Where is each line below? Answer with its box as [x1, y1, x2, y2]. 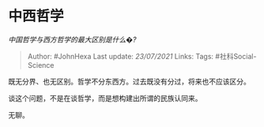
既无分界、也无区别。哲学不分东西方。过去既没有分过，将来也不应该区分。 [8, 77, 251, 86]
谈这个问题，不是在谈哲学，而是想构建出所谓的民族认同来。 [8, 93, 202, 103]
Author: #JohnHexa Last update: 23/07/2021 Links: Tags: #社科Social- [27, 51, 257, 61]
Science [27, 60, 55, 69]
